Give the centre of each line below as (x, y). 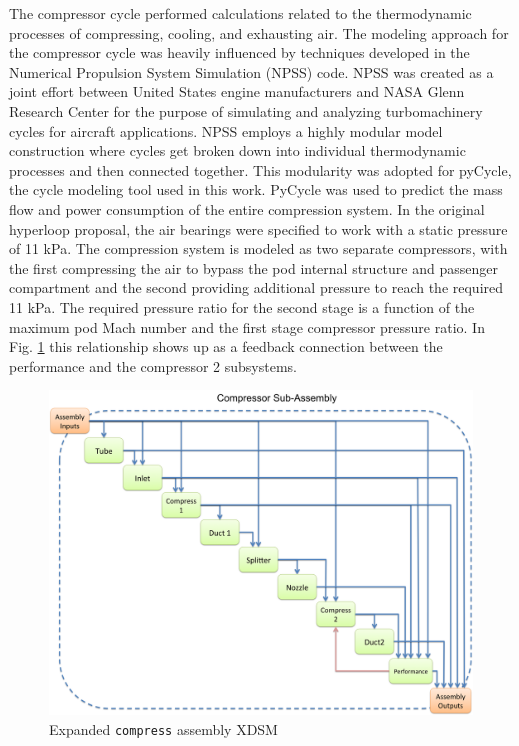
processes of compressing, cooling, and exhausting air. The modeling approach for (259, 32)
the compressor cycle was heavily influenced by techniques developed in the (239, 52)
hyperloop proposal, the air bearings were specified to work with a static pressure (258, 228)
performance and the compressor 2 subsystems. (153, 365)
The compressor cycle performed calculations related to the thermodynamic (240, 13)
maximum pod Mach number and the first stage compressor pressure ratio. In (247, 326)
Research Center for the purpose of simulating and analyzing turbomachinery (246, 110)
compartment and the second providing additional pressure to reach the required (256, 287)
